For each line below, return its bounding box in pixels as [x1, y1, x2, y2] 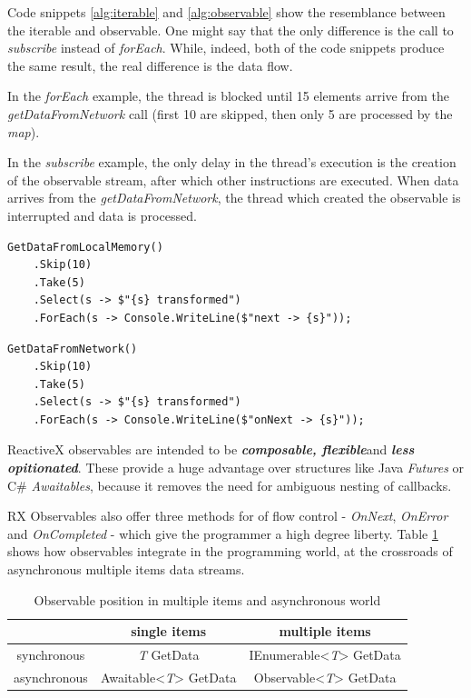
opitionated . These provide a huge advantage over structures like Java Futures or [7, 458, 465, 477]
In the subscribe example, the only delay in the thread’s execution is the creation [7, 153, 456, 172]
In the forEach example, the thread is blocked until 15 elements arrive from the [7, 86, 449, 105]
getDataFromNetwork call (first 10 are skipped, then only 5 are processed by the [7, 104, 453, 123]
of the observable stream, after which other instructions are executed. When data [7, 170, 459, 189]
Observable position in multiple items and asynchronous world [34, 590, 381, 609]
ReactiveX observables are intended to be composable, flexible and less [7, 440, 415, 459]
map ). [7, 122, 40, 141]
